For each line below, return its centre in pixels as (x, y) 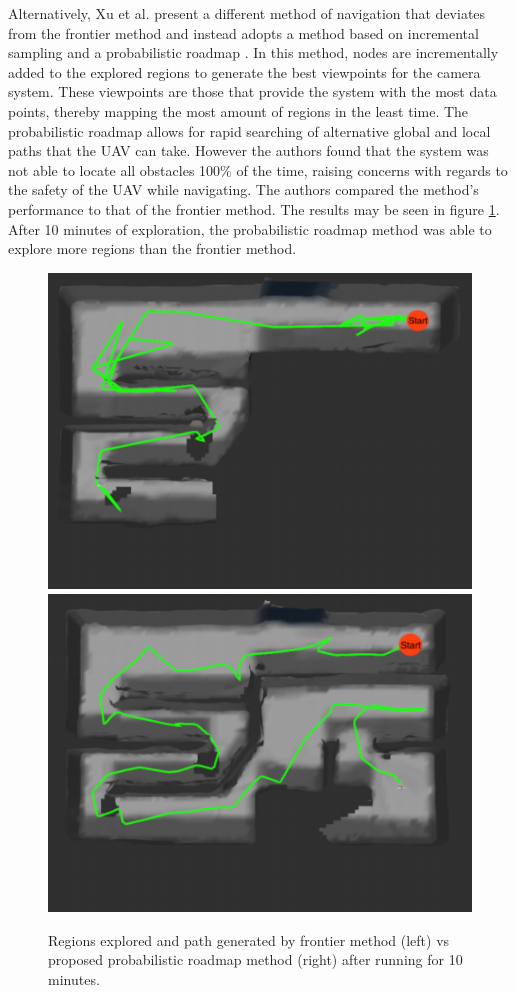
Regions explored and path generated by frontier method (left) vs (249, 939)
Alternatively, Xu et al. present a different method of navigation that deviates (247, 13)
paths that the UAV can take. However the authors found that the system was (248, 150)
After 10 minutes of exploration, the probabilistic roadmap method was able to (250, 228)
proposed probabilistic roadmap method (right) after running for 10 (255, 959)
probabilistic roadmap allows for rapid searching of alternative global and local (249, 130)
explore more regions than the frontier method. (152, 248)
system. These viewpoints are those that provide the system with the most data (252, 91)
